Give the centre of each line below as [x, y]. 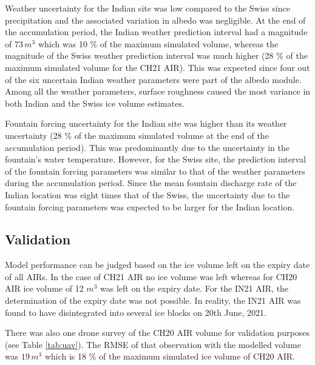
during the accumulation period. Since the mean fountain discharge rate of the [151, 183]
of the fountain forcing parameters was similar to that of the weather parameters [155, 171]
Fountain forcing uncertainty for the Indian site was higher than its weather [146, 123]
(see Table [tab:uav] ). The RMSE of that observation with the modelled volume [153, 344]
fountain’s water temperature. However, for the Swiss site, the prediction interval [156, 159]
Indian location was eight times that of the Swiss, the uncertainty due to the [147, 194]
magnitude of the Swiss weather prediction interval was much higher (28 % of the [156, 55]
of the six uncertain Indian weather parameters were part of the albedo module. [153, 79]
